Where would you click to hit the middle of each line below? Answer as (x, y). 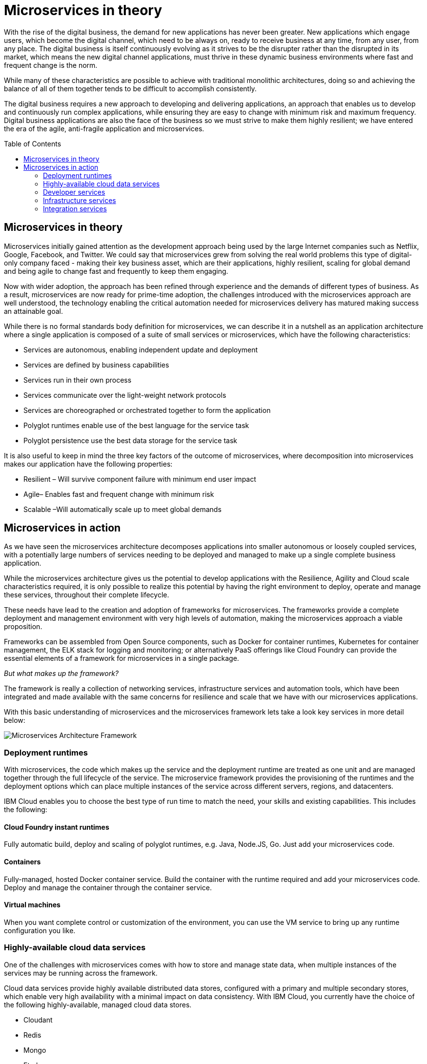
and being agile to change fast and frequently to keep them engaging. (116, 271)
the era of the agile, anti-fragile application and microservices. (104, 128)
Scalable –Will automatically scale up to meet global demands (122, 509)
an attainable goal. (34, 311)
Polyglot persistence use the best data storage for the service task (130, 440)
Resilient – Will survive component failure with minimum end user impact (140, 479)
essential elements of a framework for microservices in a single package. (122, 658)
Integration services (75, 208)
